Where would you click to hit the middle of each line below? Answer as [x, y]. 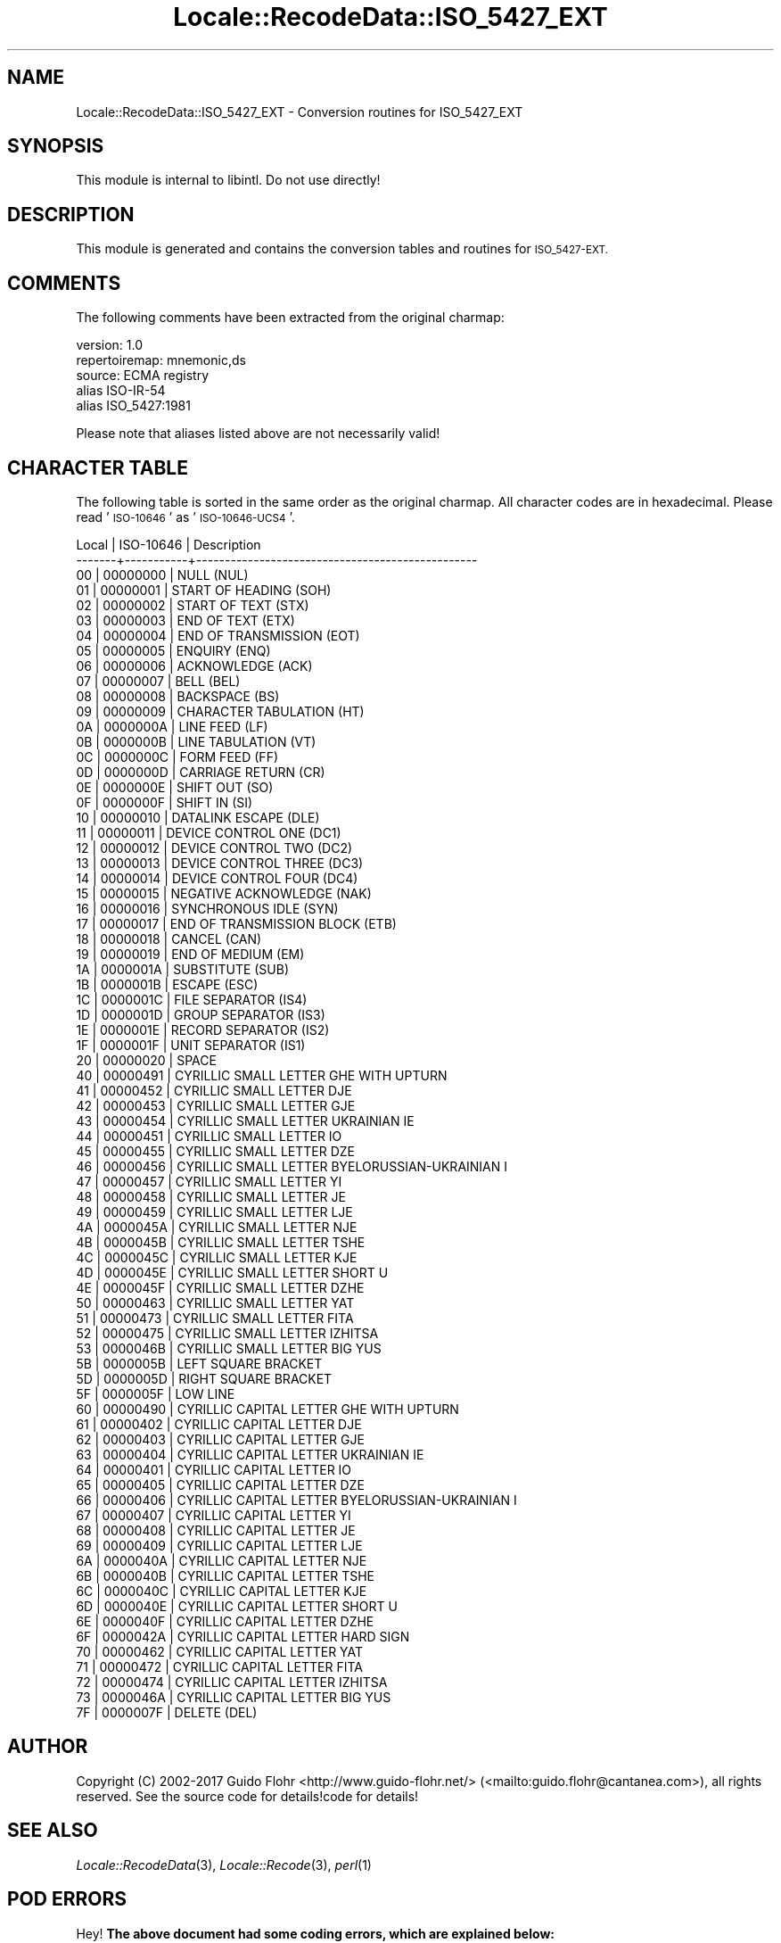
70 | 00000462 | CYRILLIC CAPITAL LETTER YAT [220, 1651]
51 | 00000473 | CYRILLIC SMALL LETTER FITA [215, 1318]
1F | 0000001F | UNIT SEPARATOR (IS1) [191, 1045]
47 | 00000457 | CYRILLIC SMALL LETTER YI [209, 1181]
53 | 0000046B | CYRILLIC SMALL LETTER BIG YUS [229, 1348]
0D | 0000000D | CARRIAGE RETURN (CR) [201, 772]
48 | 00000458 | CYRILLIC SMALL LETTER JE [211, 1196]
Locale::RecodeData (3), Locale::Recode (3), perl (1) [224, 1864]
